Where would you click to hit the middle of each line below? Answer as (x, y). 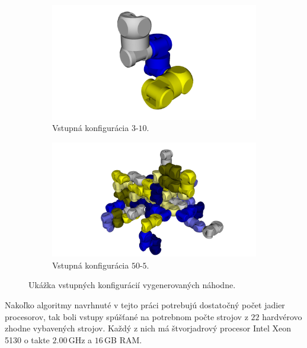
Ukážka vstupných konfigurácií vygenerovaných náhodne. (132, 285)
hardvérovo (282, 316)
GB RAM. (123, 339)
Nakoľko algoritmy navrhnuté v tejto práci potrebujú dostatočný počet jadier (145, 304)
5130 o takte (27, 339)
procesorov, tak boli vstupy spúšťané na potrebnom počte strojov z (127, 316)
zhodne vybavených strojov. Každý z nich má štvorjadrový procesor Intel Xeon (148, 328)
